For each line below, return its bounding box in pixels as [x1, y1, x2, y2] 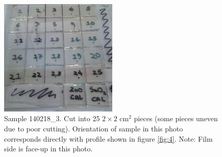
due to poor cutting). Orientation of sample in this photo [4, 123, 183, 133]
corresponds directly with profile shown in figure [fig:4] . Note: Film [4, 133, 213, 144]
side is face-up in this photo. [4, 143, 93, 154]
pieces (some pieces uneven [134, 113, 218, 124]
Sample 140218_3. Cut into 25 [4, 113, 100, 124]
